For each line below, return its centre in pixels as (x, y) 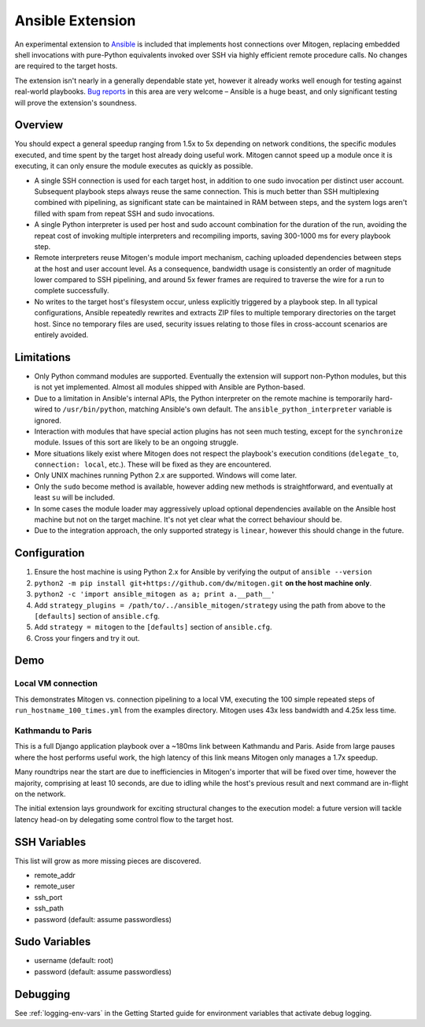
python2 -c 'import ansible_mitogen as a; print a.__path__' (155, 594)
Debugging (42, 994)
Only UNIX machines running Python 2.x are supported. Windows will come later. (166, 475)
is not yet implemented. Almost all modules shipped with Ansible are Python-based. (170, 387)
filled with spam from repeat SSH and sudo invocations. (125, 214)
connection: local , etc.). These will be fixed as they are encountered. (153, 464)
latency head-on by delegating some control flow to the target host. (124, 819)
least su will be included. (75, 497)
